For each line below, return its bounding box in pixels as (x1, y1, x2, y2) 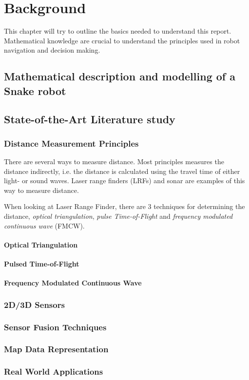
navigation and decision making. (4, 45, 100, 55)
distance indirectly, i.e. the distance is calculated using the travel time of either (4, 166, 240, 176)
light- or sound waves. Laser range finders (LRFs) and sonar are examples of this (4, 175, 245, 186)
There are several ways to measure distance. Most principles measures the (4, 156, 224, 167)
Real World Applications (4, 365, 103, 378)
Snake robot (4, 83, 66, 98)
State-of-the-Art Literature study (4, 112, 175, 127)
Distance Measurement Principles (4, 137, 139, 149)
